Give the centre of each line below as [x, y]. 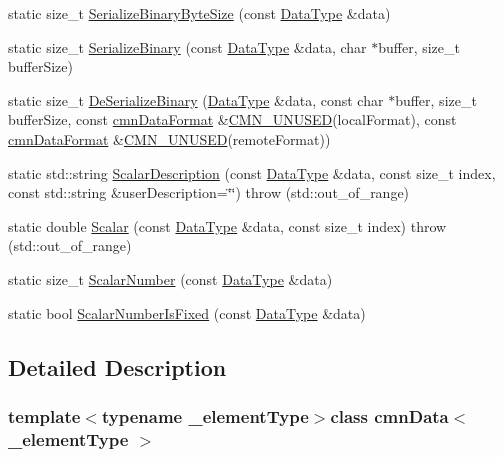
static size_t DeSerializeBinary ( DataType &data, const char [196, 99]
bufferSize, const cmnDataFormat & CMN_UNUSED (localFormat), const [232, 119]
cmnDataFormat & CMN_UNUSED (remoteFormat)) [169, 138]
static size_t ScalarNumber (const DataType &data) [170, 278]
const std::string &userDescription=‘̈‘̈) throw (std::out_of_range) [209, 192]
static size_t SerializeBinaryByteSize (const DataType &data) [199, 13]
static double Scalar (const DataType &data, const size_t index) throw [227, 225]
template [44, 415]
